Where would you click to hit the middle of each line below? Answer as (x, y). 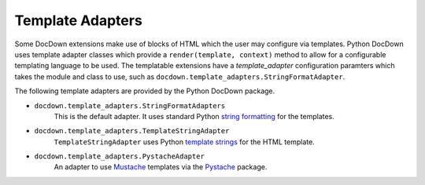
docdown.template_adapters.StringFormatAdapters (130, 105)
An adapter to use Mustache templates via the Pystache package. (161, 167)
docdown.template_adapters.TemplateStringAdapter (132, 131)
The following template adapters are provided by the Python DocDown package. (145, 91)
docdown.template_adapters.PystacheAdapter (119, 156)
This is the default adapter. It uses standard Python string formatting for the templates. (194, 116)
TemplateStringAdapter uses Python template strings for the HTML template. (184, 142)
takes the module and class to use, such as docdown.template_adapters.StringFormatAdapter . (180, 76)
